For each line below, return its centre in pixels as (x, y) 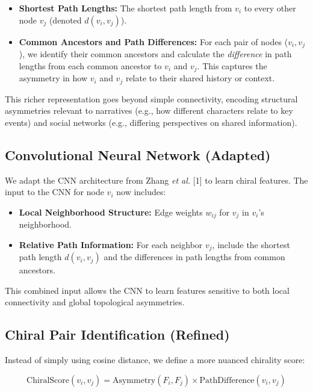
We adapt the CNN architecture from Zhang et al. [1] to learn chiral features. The (156, 180)
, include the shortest (251, 244)
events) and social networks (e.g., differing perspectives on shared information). (151, 122)
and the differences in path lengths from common (194, 257)
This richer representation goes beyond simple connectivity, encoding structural (151, 98)
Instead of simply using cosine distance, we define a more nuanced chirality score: (155, 360)
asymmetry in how (53, 78)
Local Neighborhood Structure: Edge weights (111, 212)
